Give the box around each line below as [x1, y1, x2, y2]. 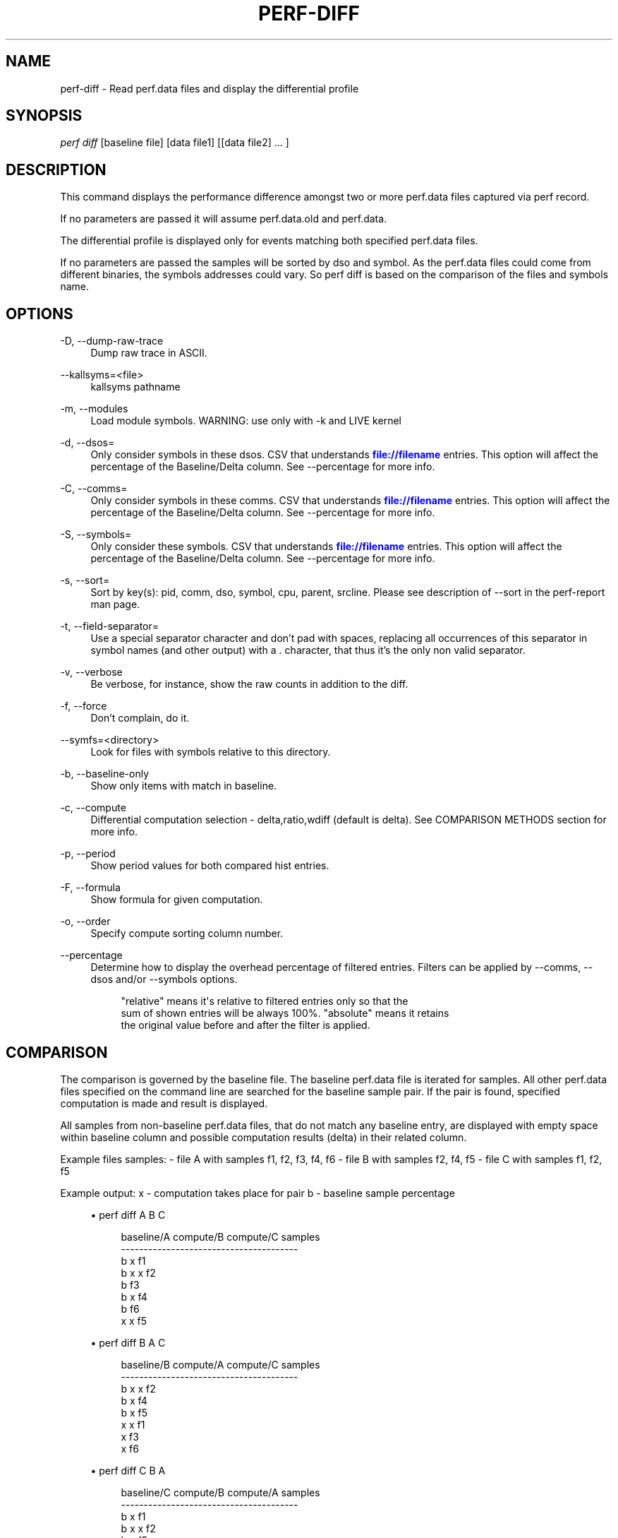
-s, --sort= [60, 574, 110, 587]
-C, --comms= [60, 482, 128, 495]
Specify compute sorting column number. [90, 927, 284, 940]
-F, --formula [60, 881, 121, 894]
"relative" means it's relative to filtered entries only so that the [121, 995, 408, 1008]
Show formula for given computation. [90, 893, 263, 906]
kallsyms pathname [90, 381, 181, 393]
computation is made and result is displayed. [60, 1097, 268, 1109]
